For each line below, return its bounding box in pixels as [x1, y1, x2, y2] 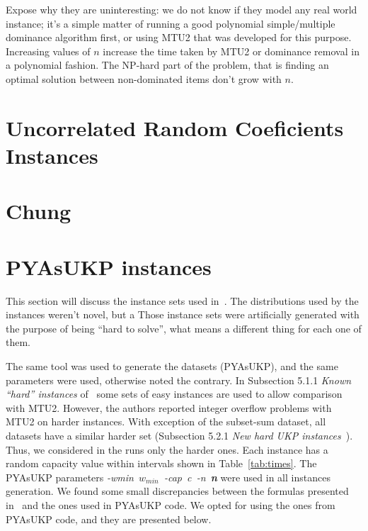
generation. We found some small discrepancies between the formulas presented [6, 484, 349, 498]
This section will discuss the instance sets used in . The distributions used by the [6, 293, 359, 308]
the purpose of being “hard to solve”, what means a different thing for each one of [6, 320, 362, 335]
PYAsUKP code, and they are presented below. [6, 511, 212, 526]
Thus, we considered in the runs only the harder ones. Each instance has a [6, 442, 328, 457]
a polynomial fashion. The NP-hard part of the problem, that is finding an [6, 57, 329, 72]
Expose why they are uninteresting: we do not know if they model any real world [6, 2, 357, 16]
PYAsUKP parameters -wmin [6, 469, 134, 484]
